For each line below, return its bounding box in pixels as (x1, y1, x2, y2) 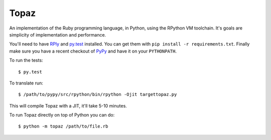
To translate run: (9, 80, 44, 86)
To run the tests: (9, 57, 43, 63)
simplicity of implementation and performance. (9, 31, 106, 37)
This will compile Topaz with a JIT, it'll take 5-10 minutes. (9, 102, 127, 108)
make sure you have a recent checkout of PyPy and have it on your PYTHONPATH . (9, 48, 177, 54)
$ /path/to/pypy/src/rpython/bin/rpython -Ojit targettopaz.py (18, 91, 177, 97)
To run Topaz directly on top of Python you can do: (9, 112, 115, 118)
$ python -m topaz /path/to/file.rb (18, 123, 108, 129)
